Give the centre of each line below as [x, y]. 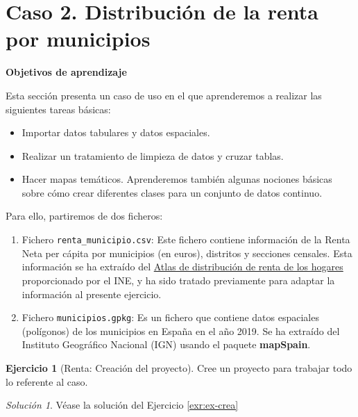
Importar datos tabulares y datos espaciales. [116, 132]
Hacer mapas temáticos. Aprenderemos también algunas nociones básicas [177, 179]
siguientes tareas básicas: [58, 109]
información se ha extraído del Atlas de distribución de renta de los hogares [182, 267]
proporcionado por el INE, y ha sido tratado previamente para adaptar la [178, 280]
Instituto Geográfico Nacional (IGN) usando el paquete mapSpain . [166, 344]
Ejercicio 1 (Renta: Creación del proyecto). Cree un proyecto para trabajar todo [179, 367]
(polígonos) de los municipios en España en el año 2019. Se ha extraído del [181, 330]
